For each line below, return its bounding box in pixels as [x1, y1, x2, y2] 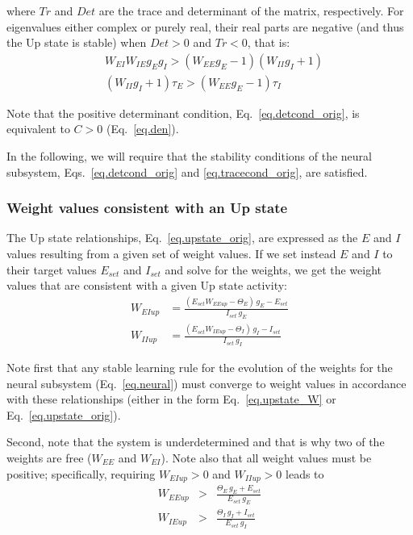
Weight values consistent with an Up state [6, 198, 288, 218]
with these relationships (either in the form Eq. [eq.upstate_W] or [6, 391, 336, 408]
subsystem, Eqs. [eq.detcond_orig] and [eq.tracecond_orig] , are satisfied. [6, 163, 368, 180]
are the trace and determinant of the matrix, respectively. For [98, 2, 404, 19]
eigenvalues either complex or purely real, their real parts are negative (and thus [6, 18, 404, 35]
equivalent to [6, 120, 70, 137]
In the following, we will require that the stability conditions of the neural [6, 148, 372, 165]
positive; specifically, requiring [6, 465, 156, 482]
